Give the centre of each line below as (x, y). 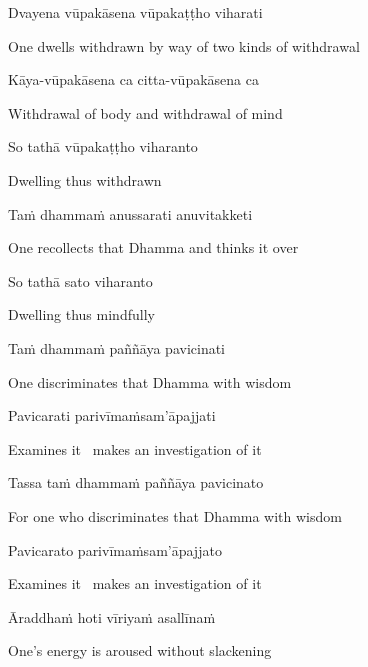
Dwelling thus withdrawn (85, 179)
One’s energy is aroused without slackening (140, 650)
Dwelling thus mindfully (81, 314)
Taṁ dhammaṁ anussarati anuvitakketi (130, 213)
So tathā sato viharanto (80, 280)
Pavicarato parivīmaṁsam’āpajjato (115, 549)
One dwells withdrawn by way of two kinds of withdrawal (184, 45)
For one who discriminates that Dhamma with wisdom (175, 515)
